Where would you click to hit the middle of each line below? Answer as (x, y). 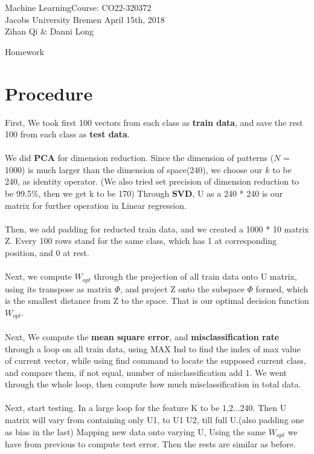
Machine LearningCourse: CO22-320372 (78, 7)
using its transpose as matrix (59, 288)
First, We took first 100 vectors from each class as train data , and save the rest (154, 122)
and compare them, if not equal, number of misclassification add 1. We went (146, 372)
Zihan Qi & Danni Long (50, 31)
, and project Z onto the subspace (182, 288)
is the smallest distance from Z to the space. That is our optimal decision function (157, 301)
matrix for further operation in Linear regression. (96, 205)
